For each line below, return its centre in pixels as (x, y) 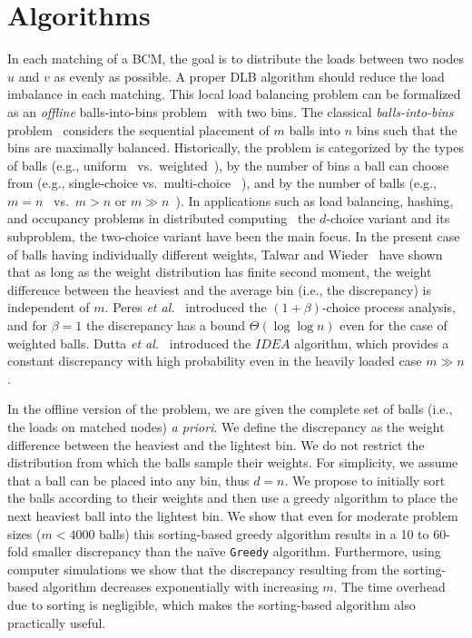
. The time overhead (389, 587)
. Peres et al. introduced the (186, 307)
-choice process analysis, (388, 307)
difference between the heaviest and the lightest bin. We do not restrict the (216, 444)
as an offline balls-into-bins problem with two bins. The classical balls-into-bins (231, 111)
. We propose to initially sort (365, 480)
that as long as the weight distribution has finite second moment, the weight (220, 272)
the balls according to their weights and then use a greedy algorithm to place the (233, 498)
